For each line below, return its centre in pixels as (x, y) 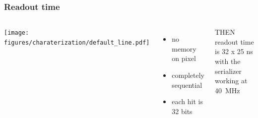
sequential (187, 85)
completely (188, 75)
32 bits (182, 111)
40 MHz (227, 90)
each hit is (187, 101)
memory (184, 48)
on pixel (184, 58)
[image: (17, 33)
